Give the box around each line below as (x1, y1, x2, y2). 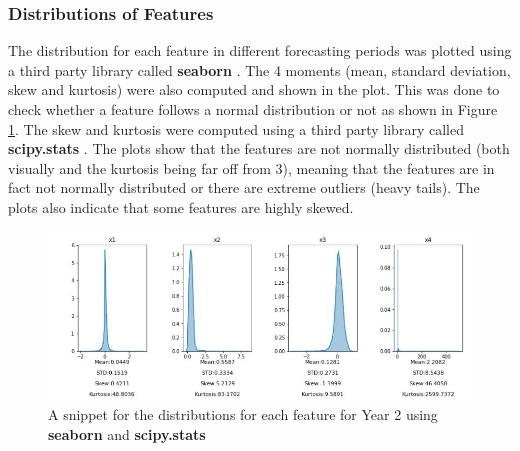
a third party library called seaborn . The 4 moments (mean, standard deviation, (8, 59, 511, 80)
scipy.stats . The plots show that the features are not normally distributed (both (8, 138, 510, 159)
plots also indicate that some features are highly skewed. (8, 196, 354, 217)
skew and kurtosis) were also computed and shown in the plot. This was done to (8, 79, 500, 100)
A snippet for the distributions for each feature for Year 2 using (48, 404, 438, 425)
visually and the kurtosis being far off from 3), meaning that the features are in (8, 157, 495, 178)
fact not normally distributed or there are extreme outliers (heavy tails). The (8, 177, 480, 198)
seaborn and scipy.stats (48, 423, 206, 444)
